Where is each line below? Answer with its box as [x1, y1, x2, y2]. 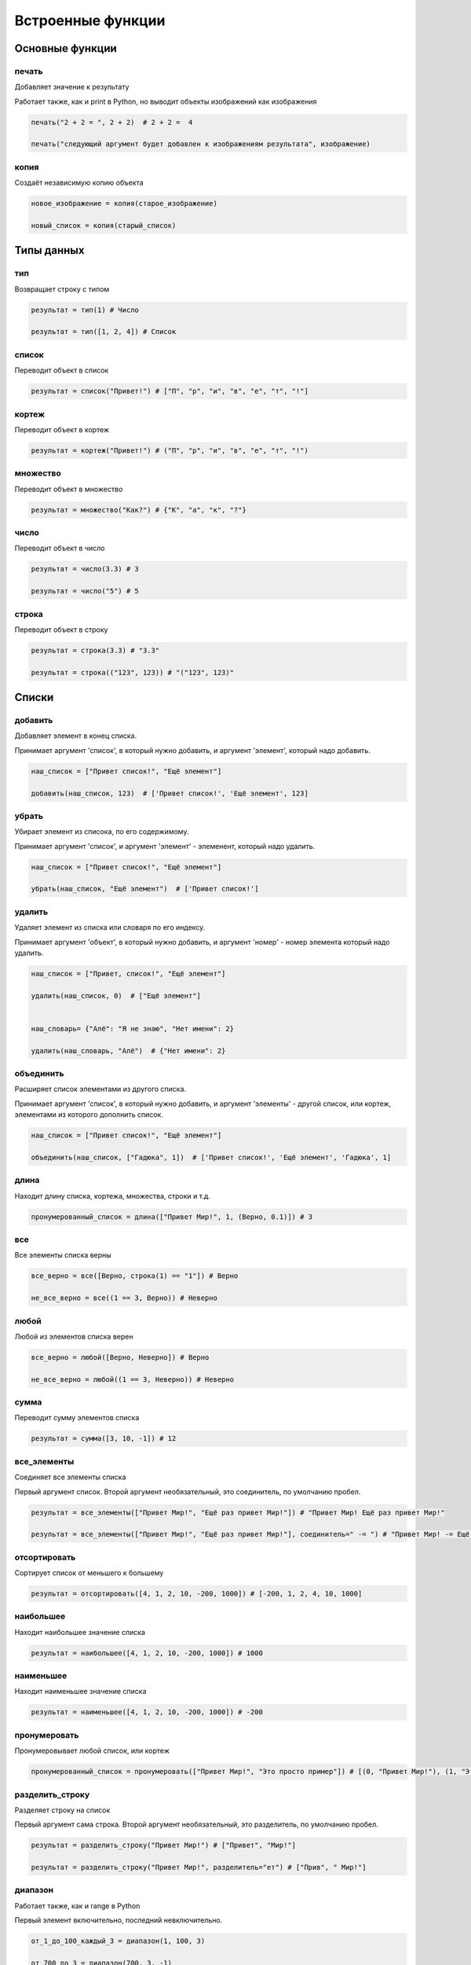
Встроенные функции [14, 12, 166, 29]
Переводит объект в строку [14, 625, 108, 634]
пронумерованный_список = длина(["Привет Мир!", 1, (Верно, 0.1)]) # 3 [31, 1212, 313, 1221]
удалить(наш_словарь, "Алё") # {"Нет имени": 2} [31, 1046, 226, 1055]
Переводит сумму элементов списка [14, 1413, 140, 1423]
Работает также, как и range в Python [14, 1901, 141, 1910]
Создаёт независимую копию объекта [14, 178, 144, 188]
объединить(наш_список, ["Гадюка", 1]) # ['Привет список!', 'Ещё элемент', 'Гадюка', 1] [31, 1152, 392, 1162]
